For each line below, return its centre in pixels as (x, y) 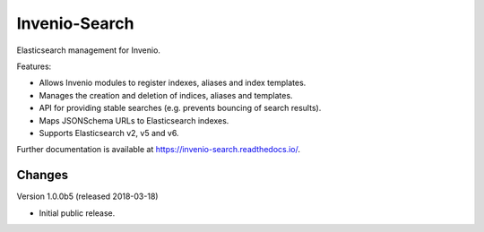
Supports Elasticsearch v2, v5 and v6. (109, 133)
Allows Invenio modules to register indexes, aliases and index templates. (173, 83)
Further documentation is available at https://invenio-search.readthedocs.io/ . (158, 150)
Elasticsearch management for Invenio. (89, 50)
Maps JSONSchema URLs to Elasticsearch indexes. (134, 120)
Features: (34, 66)
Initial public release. (77, 213)
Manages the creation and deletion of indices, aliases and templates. (166, 95)
